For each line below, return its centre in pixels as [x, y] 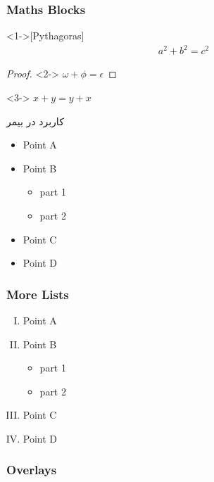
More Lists [38, 294]
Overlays [32, 470]
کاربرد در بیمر [35, 121]
